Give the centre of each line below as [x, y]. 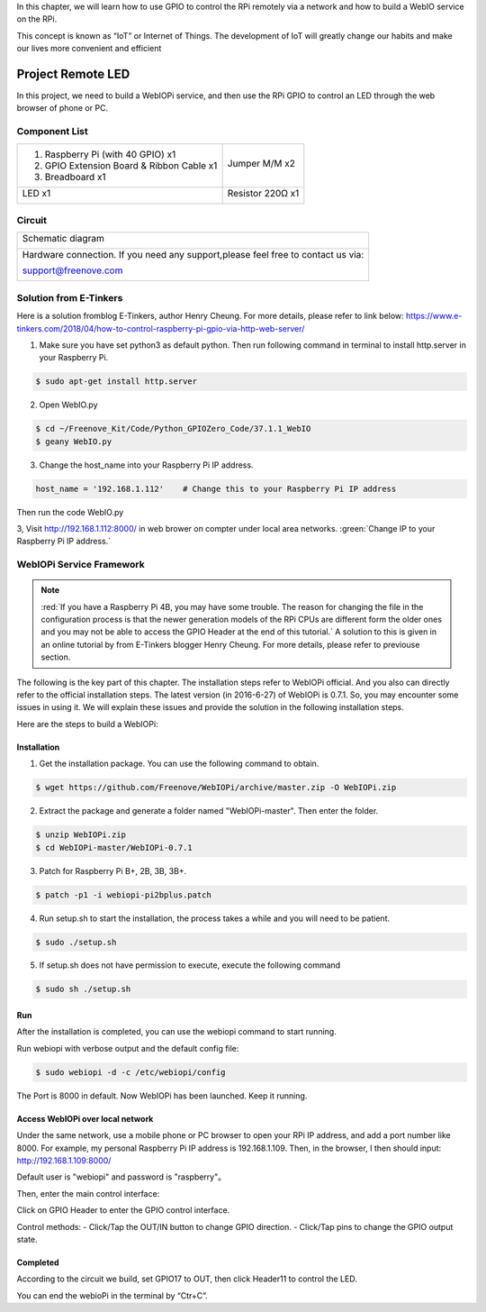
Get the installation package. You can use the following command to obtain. [179, 764]
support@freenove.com [72, 270]
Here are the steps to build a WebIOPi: [87, 724]
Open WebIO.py [68, 405]
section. [56, 657]
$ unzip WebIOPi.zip [81, 835]
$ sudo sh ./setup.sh [83, 989]
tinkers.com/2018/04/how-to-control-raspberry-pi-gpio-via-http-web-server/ [161, 328]
